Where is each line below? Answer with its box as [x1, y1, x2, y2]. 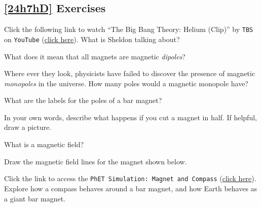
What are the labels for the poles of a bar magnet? [4, 95, 162, 106]
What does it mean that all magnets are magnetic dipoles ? [4, 51, 185, 61]
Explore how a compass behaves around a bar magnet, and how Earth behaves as [4, 183, 257, 193]
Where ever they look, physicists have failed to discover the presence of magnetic [4, 68, 255, 79]
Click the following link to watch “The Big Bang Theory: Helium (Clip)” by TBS [4, 24, 253, 34]
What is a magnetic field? [4, 139, 84, 150]
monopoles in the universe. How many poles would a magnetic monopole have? [4, 78, 248, 88]
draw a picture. [4, 122, 52, 132]
